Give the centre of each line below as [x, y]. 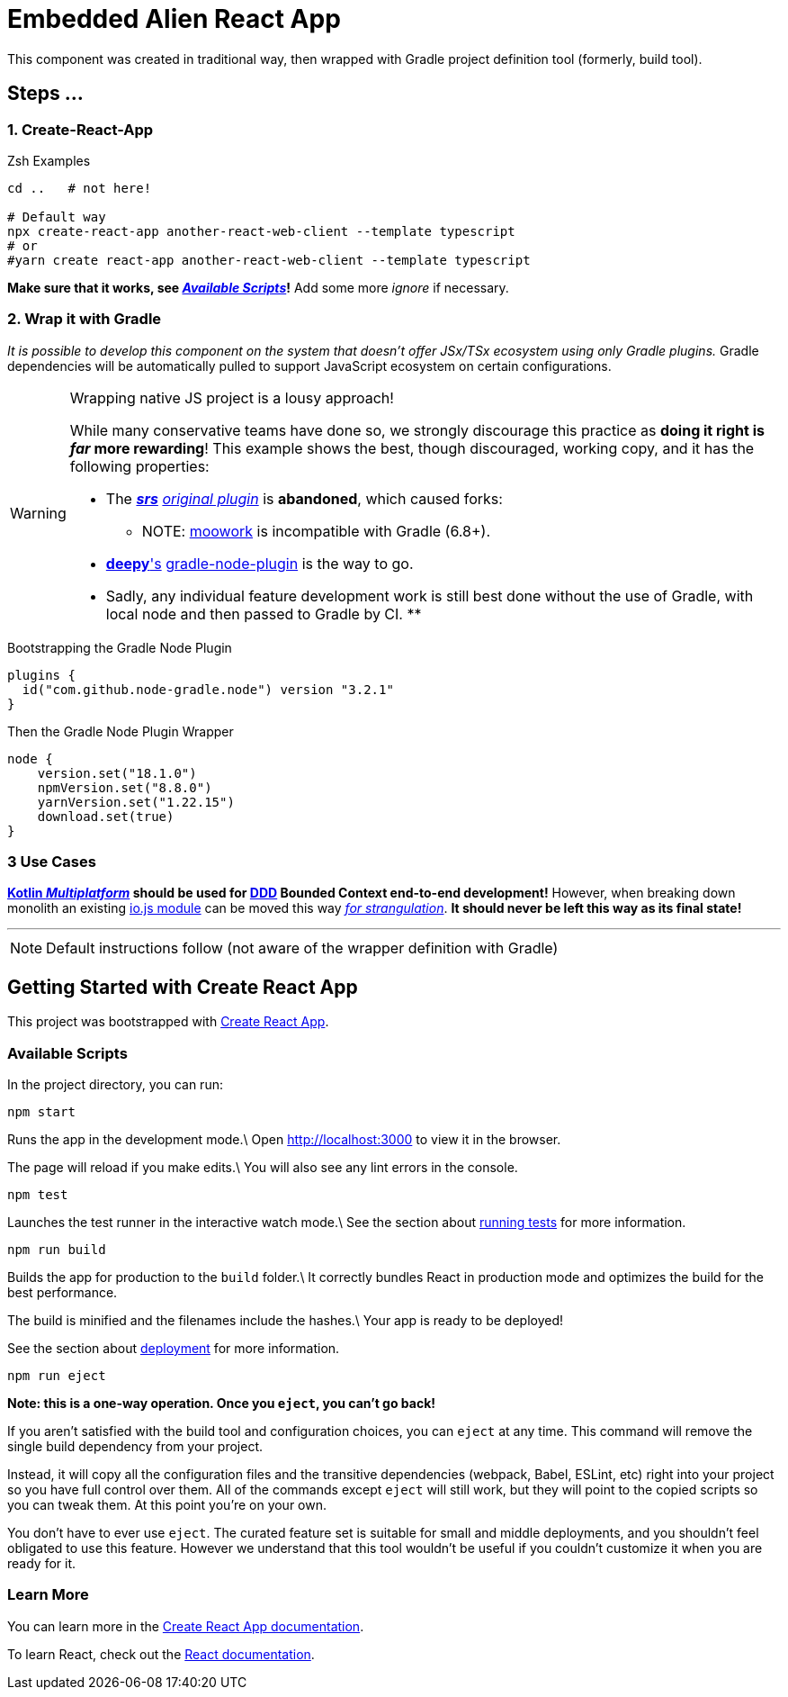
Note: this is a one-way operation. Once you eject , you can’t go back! [222, 1404]
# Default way [57, 217]
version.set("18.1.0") [117, 773]
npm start [41, 1112]
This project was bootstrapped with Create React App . [168, 1022]
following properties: [139, 466]
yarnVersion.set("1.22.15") [136, 802]
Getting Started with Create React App [183, 987]
